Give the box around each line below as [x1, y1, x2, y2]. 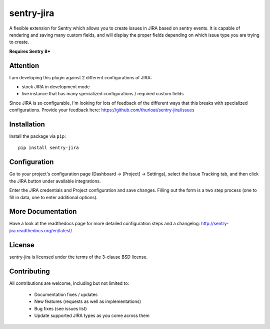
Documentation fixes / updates [34, 291, 98, 298]
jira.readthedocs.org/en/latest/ [9, 227, 72, 233]
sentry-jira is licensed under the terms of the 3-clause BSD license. [9, 254, 148, 260]
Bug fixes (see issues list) [34, 305, 87, 311]
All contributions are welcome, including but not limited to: [9, 280, 129, 286]
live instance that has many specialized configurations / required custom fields [21, 91, 184, 97]
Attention [9, 61, 39, 70]
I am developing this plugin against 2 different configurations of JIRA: [9, 74, 152, 80]
